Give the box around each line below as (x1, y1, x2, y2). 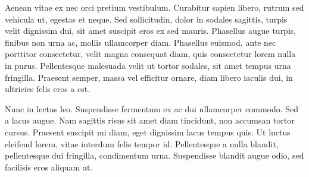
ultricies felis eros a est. (5, 83, 90, 95)
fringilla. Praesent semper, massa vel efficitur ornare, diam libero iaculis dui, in (5, 71, 293, 83)
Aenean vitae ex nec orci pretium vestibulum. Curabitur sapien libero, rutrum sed (5, 1, 304, 13)
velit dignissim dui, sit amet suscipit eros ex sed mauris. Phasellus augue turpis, (5, 24, 296, 37)
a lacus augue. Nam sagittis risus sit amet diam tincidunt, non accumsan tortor (5, 114, 295, 127)
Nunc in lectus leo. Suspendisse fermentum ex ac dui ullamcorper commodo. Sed (5, 102, 299, 115)
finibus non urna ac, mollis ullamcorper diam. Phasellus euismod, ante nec (5, 36, 276, 48)
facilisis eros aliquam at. (5, 160, 93, 173)
